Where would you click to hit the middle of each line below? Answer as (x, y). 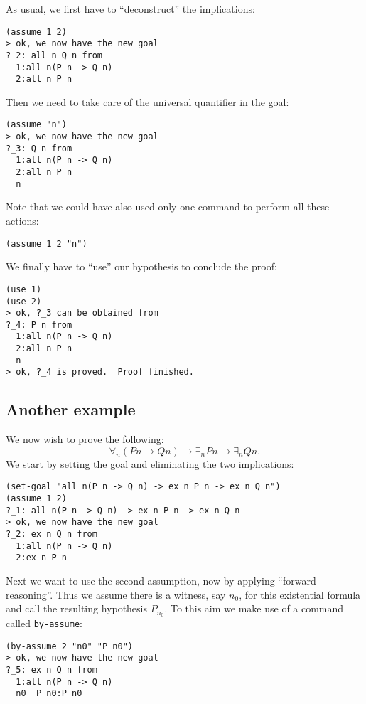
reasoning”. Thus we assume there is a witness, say (116, 594)
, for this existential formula (300, 594)
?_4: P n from (39, 325)
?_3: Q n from (39, 148)
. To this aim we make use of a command (254, 608)
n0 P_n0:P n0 (49, 694)
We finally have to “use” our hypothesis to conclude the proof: (141, 266)
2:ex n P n (41, 558)
